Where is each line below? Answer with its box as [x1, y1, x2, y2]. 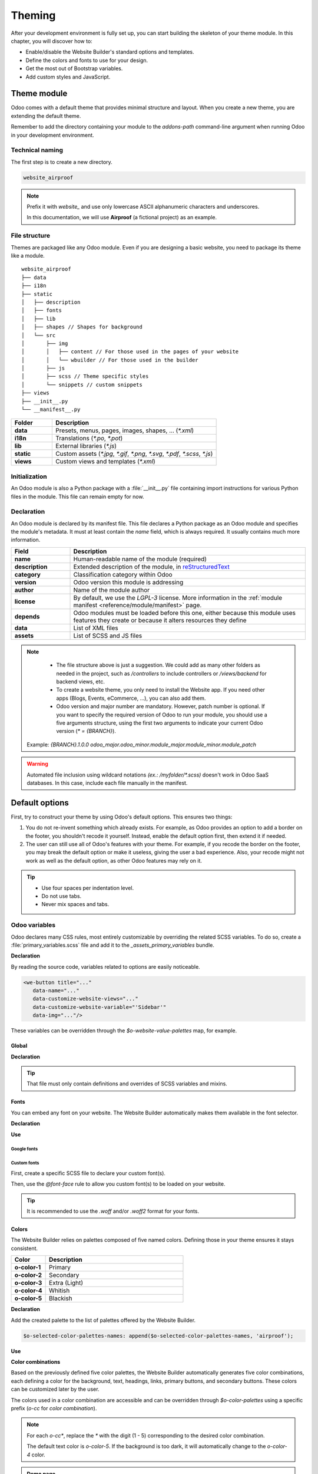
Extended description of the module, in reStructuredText [73, 562, 230, 571]
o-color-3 [14, 1279, 42, 1287]
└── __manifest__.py [21, 406, 81, 413]
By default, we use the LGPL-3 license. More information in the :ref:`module [73, 593, 283, 601]
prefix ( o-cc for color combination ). [11, 1404, 97, 1412]
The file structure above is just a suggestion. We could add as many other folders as [56, 662, 260, 669]
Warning [26, 761, 48, 768]
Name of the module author [73, 585, 150, 594]
